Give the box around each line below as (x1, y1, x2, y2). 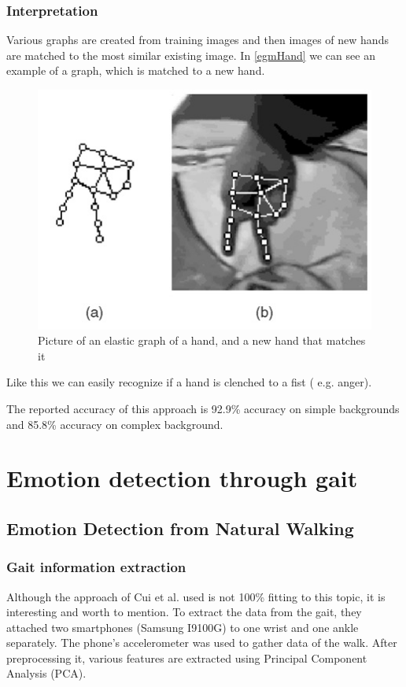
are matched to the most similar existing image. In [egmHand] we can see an (6, 46, 375, 63)
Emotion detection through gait (6, 462, 358, 494)
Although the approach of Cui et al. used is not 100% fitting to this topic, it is (6, 588, 386, 604)
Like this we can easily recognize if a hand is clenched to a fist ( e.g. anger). (6, 374, 372, 390)
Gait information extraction (6, 557, 186, 577)
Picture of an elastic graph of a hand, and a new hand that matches (38, 332, 366, 349)
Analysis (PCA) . (6, 665, 87, 681)
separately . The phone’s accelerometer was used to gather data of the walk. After (6, 634, 397, 651)
